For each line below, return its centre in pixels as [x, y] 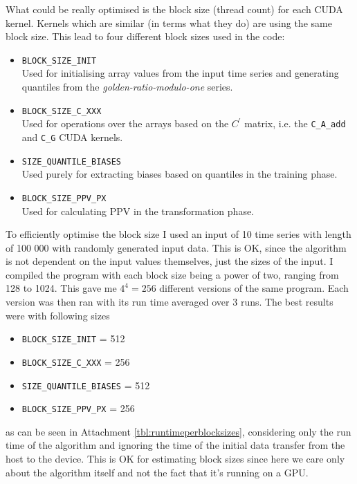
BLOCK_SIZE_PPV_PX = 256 [78, 408]
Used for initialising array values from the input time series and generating [180, 73]
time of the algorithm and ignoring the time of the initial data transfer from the [175, 445]
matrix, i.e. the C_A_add [295, 123]
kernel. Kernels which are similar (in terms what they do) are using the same [169, 22]
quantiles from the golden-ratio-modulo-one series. [127, 87]
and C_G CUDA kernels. [72, 137]
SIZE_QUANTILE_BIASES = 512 [86, 385]
